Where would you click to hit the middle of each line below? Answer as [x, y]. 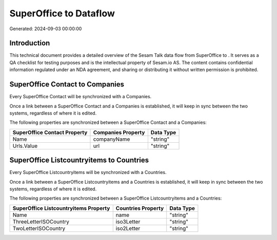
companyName [112, 139]
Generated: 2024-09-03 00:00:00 [46, 29]
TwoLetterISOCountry [39, 228]
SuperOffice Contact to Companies [67, 84]
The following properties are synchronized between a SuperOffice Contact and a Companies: [108, 122]
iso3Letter [128, 222]
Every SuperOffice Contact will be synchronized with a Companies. [81, 97]
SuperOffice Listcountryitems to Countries [79, 160]
